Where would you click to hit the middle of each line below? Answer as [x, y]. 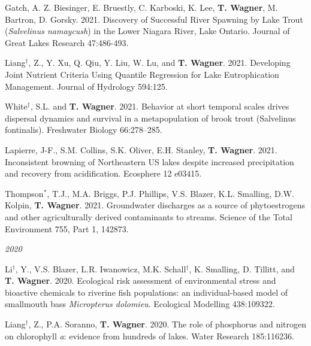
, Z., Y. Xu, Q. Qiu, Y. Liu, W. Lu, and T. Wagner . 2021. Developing [159, 63]
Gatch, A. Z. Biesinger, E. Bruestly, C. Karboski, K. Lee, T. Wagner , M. [141, 7]
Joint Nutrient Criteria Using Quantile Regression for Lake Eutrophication [142, 74]
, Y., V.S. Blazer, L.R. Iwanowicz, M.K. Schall [101, 268]
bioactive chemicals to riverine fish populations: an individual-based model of [147, 292]
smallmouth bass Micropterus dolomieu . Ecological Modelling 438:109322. [140, 304]
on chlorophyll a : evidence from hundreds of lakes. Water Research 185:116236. [150, 336]
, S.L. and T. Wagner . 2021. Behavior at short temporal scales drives [160, 106]
